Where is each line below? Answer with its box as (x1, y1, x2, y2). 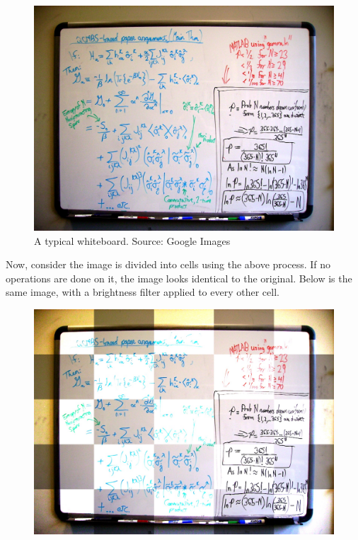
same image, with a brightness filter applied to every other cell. (6, 285, 279, 299)
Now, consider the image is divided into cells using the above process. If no (6, 257, 331, 272)
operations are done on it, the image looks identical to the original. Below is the (6, 270, 352, 285)
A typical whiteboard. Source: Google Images (34, 233, 231, 248)
